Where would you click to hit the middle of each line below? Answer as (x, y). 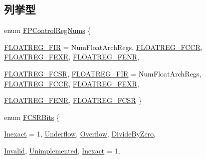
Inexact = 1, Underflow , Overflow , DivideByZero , (80, 134)
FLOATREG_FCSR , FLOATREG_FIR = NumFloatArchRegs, (103, 73)
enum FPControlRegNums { (48, 30)
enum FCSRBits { (32, 117)
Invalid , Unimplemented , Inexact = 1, (62, 150)
